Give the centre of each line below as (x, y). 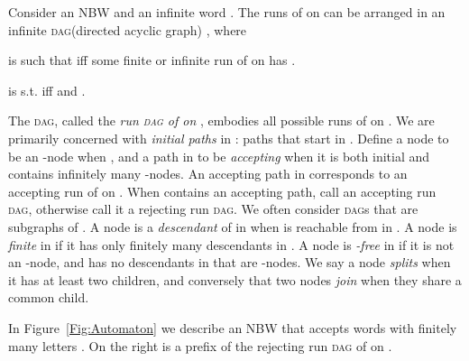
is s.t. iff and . (47, 90)
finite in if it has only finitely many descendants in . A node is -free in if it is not (231, 244)
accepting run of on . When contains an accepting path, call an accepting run (222, 191)
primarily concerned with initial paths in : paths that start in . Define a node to (229, 138)
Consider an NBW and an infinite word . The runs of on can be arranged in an (227, 12)
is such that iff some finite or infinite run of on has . (152, 60)
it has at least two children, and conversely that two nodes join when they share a (235, 279)
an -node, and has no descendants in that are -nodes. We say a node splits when (230, 262)
